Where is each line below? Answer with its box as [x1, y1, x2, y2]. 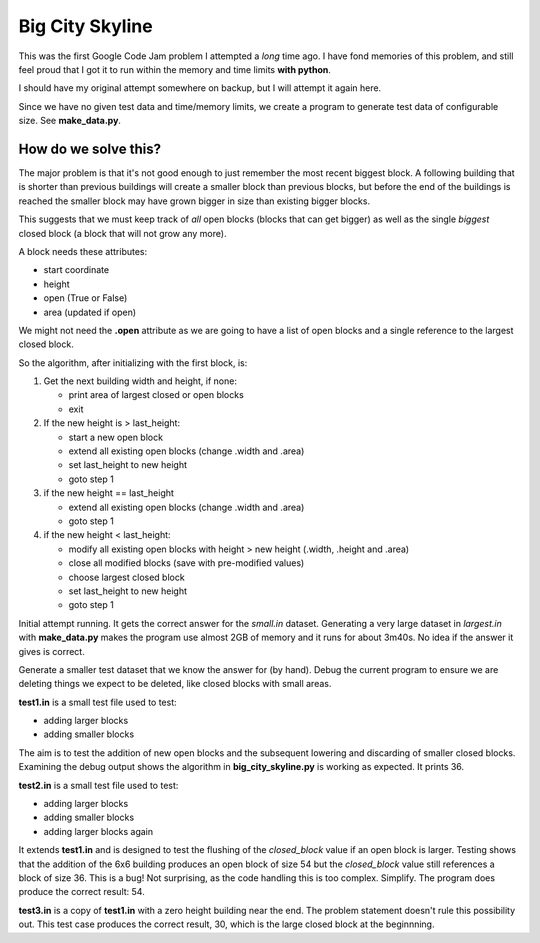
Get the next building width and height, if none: [43, 375, 237, 387]
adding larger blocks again [43, 825, 154, 837]
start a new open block [68, 431, 164, 443]
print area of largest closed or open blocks [68, 389, 244, 401]
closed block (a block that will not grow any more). [18, 227, 227, 239]
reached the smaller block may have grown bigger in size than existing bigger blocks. [18, 195, 370, 207]
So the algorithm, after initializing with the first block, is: [18, 356, 248, 369]
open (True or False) [43, 292, 128, 304]
